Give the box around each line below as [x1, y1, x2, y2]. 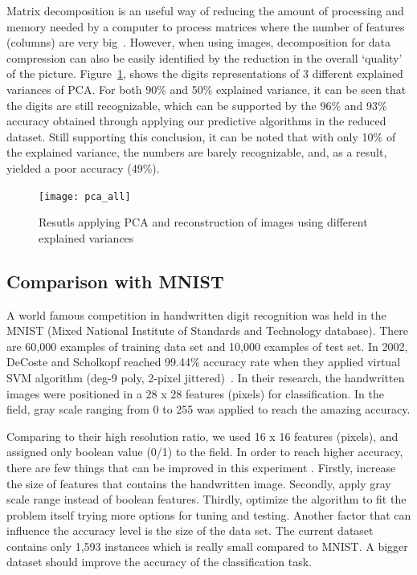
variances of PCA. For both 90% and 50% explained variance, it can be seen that [6, 80, 407, 97]
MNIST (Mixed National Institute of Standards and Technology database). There [6, 322, 409, 339]
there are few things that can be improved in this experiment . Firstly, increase [6, 459, 396, 475]
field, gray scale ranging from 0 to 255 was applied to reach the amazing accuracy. [6, 401, 411, 418]
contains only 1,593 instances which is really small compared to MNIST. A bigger [6, 537, 408, 554]
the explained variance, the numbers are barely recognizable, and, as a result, [6, 144, 387, 161]
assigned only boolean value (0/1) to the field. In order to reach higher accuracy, [6, 443, 403, 460]
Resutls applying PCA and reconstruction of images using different [39, 214, 368, 230]
